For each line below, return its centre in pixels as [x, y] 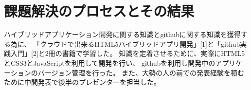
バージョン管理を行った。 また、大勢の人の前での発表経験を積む [141, 72]
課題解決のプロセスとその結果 [99, 11]
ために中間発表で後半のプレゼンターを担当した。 [82, 82]
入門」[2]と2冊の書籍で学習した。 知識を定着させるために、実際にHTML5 [128, 53]
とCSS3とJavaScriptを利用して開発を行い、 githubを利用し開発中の [110, 63]
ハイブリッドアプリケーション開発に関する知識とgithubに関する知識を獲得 [122, 34]
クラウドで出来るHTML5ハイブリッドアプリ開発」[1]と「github [140, 44]
